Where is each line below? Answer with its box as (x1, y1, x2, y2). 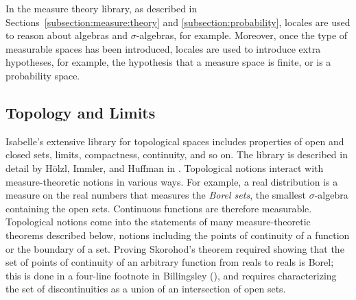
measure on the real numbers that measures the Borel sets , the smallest (5, 188, 306, 202)
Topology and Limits (5, 101, 156, 123)
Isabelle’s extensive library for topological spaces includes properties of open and (5, 134, 344, 148)
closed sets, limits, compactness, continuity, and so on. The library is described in (5, 147, 348, 162)
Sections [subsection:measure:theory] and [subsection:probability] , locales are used (5, 14, 351, 29)
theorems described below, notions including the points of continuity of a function (5, 227, 350, 242)
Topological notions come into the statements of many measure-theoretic (5, 214, 311, 229)
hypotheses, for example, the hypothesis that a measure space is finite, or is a (5, 55, 331, 69)
